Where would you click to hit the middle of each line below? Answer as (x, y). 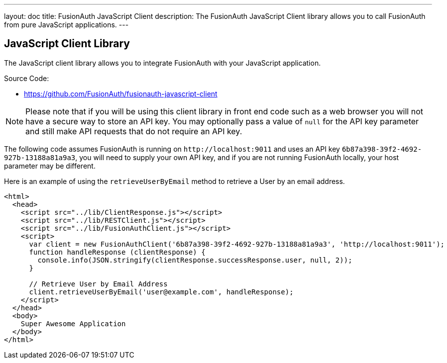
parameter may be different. (50, 166)
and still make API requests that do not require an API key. (134, 131)
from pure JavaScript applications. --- (66, 25)
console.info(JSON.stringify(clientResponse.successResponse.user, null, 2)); (195, 260)
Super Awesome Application (73, 323)
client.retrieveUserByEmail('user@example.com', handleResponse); (161, 292)
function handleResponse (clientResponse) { (117, 252)
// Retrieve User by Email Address (98, 284)
